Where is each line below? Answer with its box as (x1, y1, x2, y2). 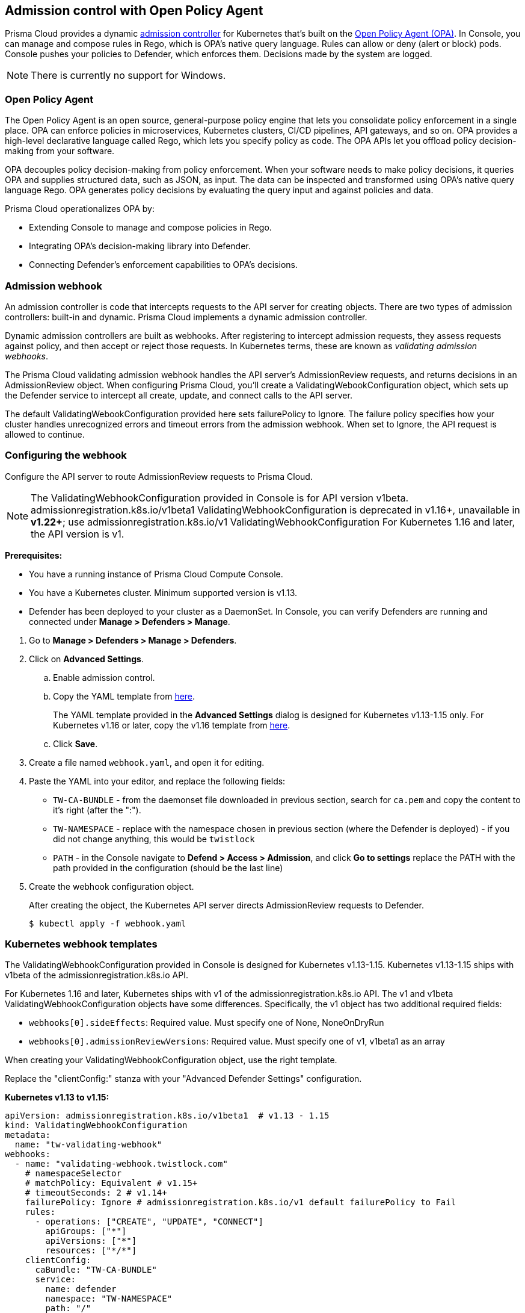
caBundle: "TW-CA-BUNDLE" (35, 1265, 157, 1275)
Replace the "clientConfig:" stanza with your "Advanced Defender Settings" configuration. (5, 1073, 362, 1084)
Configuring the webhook (5, 449, 127, 462)
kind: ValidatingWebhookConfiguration (5, 1120, 188, 1131)
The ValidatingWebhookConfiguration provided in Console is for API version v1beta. (31, 491, 409, 504)
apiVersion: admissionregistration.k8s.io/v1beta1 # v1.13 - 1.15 (5, 1111, 330, 1121)
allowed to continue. (5, 429, 85, 439)
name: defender (45, 1284, 117, 1294)
